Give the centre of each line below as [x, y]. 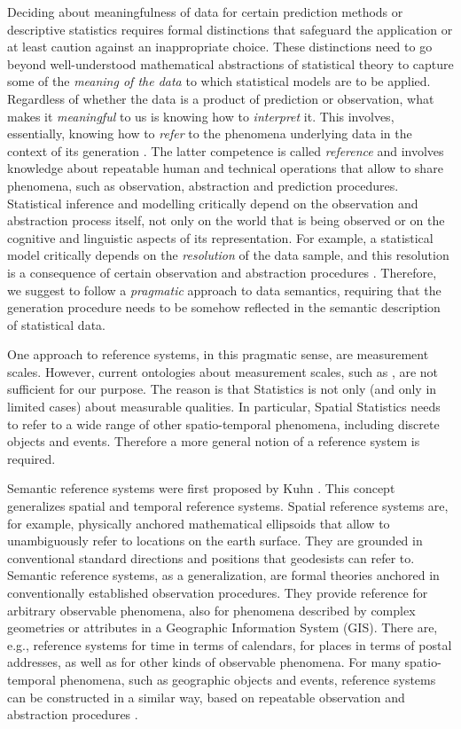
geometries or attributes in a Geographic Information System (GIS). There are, [223, 627]
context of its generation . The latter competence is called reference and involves [226, 150]
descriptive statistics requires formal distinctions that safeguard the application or [230, 29]
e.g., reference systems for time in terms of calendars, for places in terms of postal [230, 644]
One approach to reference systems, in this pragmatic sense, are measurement [218, 354]
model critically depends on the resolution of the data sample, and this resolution [228, 255]
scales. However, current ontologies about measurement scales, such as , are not [223, 371]
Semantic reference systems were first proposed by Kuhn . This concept [201, 488]
